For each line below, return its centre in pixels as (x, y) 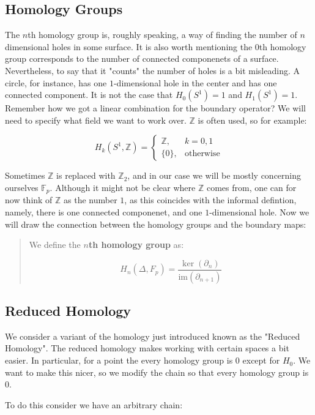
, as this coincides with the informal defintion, (210, 200)
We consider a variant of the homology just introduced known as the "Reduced (153, 336)
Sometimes (25, 175)
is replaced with (86, 175)
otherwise (202, 153)
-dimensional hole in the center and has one (195, 82)
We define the (55, 245)
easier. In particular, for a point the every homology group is (119, 360)
